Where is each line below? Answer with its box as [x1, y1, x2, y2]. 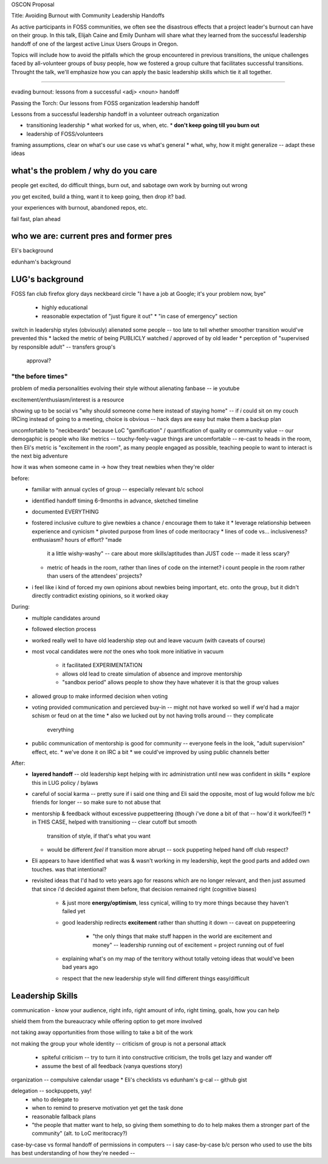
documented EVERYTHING [32, 508, 100, 515]
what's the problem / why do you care [11, 166, 157, 176]
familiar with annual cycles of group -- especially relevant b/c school [32, 486, 203, 493]
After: [11, 759, 26, 767]
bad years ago [62, 964, 98, 971]
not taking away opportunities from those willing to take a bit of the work [11, 1029, 193, 1036]
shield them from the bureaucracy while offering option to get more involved [11, 1018, 202, 1025]
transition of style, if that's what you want [47, 832, 151, 840]
